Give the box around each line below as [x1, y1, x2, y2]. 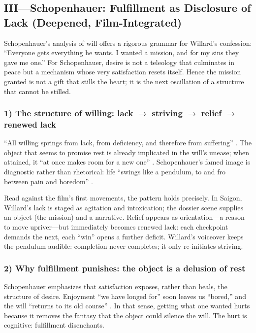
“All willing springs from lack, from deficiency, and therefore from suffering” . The [4, 137, 252, 148]
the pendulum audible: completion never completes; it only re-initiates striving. [4, 241, 243, 251]
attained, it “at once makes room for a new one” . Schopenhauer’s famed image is [4, 157, 251, 167]
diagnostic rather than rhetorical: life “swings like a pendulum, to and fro [4, 166, 226, 177]
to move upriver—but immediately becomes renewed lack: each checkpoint [4, 222, 228, 232]
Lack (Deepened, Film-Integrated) [4, 14, 182, 30]
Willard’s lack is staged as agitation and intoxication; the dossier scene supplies [4, 202, 244, 212]
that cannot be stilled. [4, 86, 71, 96]
